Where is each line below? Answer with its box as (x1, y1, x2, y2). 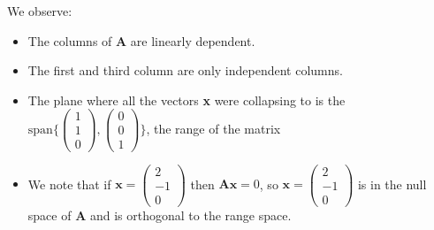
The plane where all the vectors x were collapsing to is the (27, 90, 346, 109)
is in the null (357, 174, 427, 193)
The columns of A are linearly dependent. (27, 31, 255, 50)
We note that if (27, 174, 111, 193)
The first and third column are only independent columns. (27, 61, 343, 80)
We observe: (7, 2, 72, 19)
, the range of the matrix (146, 119, 281, 137)
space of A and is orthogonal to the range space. (27, 205, 292, 224)
